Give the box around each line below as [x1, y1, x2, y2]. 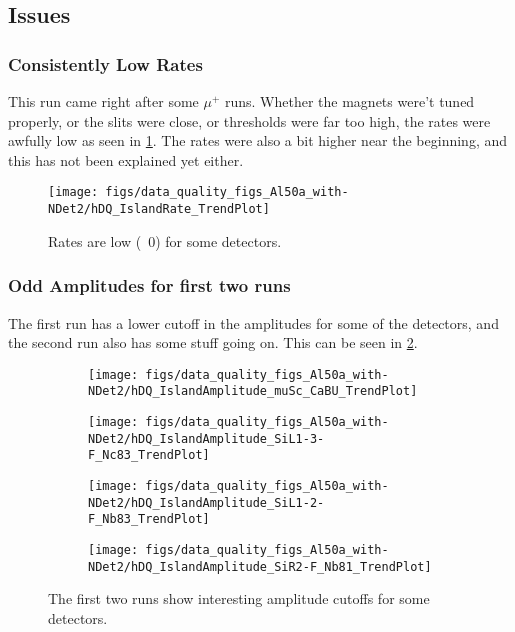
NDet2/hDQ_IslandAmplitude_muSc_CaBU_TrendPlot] [88, 384, 418, 399]
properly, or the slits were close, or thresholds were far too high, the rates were [8, 110, 491, 131]
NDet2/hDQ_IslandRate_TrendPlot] [48, 202, 270, 217]
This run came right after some [8, 91, 199, 111]
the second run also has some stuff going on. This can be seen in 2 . [8, 332, 418, 353]
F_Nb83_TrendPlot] [88, 512, 210, 527]
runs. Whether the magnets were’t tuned [224, 91, 475, 111]
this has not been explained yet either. [8, 149, 244, 170]
